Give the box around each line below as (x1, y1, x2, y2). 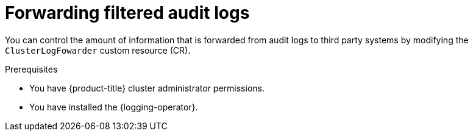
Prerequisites (5, 63, 58, 74)
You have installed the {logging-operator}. (29, 101, 198, 112)
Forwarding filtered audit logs (5, 2, 250, 23)
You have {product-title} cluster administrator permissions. (29, 82, 265, 93)
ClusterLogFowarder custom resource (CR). (5, 45, 191, 55)
